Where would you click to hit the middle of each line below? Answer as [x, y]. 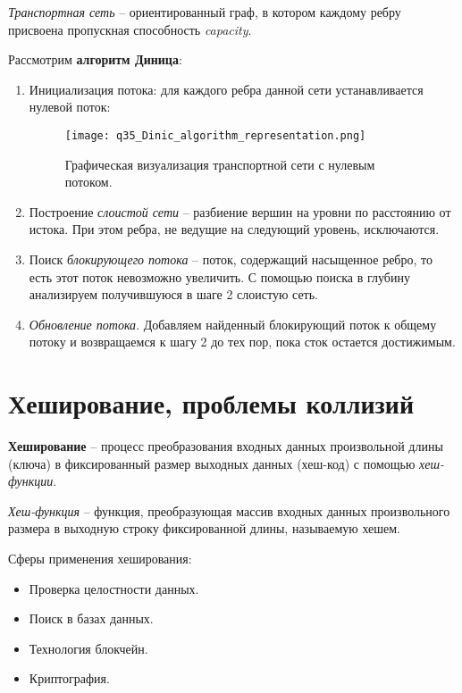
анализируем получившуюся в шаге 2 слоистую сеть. [174, 294]
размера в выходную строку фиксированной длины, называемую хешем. [204, 528]
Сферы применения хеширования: [100, 559]
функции [31, 481]
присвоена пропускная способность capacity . [130, 29]
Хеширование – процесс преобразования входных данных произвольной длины [226, 446]
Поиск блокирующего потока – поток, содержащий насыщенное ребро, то [231, 259]
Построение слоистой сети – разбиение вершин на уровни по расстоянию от [240, 211]
